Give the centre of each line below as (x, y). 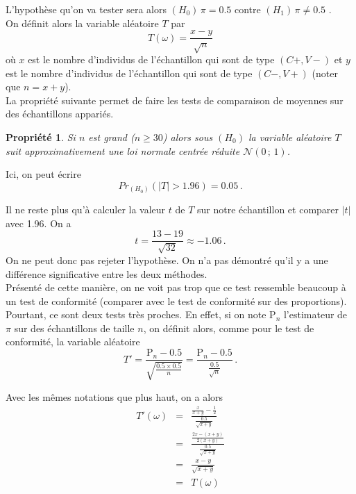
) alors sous (188, 137)
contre (247, 9)
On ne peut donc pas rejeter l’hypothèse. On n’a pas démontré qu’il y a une (167, 260)
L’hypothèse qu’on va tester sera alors (86, 9)
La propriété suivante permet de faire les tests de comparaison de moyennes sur (175, 100)
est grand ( (111, 137)
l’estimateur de (315, 314)
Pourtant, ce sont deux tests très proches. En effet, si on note (136, 314)
